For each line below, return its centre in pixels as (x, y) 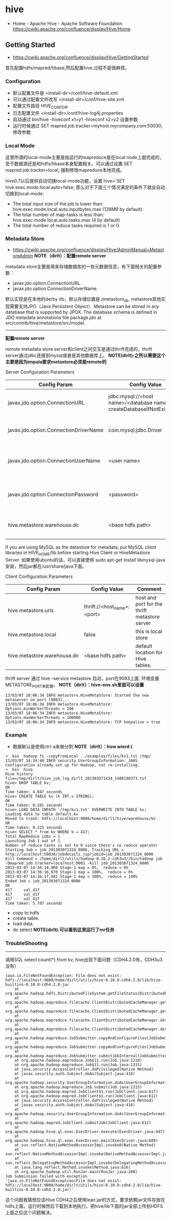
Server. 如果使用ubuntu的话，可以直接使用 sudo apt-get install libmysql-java (85, 560)
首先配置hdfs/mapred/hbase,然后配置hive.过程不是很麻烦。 (67, 68)
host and (146, 598)
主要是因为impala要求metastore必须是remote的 (56, 362)
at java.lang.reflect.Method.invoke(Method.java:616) (73, 1168)
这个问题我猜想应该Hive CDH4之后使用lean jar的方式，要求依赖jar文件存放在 (85, 1200)
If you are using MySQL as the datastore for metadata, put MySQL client (81, 547)
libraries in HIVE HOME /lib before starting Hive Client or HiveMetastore (78, 553)
